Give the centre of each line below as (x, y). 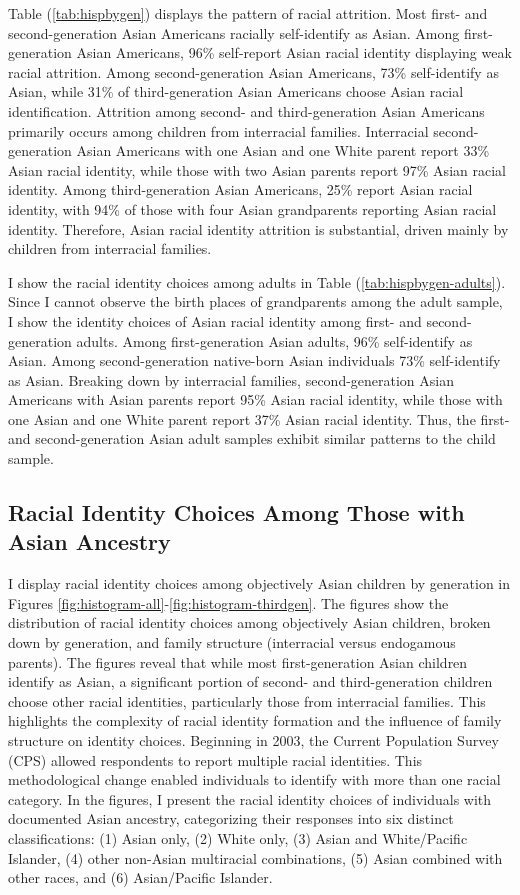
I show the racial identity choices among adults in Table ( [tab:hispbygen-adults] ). (257, 281)
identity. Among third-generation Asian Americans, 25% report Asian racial (240, 189)
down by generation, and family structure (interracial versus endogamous (232, 642)
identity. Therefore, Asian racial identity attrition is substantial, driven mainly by (258, 228)
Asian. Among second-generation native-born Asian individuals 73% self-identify (254, 360)
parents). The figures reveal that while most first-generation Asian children (238, 661)
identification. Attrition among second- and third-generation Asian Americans (246, 110)
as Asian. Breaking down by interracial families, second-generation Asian (231, 379)
